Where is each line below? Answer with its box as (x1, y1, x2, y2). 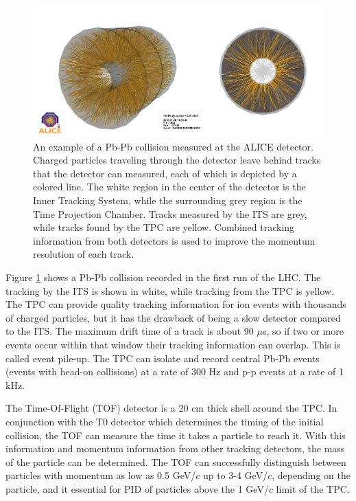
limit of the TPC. (276, 481, 350, 496)
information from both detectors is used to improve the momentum (33, 233, 316, 247)
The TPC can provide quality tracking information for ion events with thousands (5, 297, 346, 311)
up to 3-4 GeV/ (202, 468, 268, 482)
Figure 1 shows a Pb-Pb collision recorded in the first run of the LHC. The (5, 270, 321, 284)
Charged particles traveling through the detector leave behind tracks (33, 153, 321, 167)
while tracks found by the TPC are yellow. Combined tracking (33, 220, 295, 234)
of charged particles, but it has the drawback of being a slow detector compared (5, 310, 341, 324)
